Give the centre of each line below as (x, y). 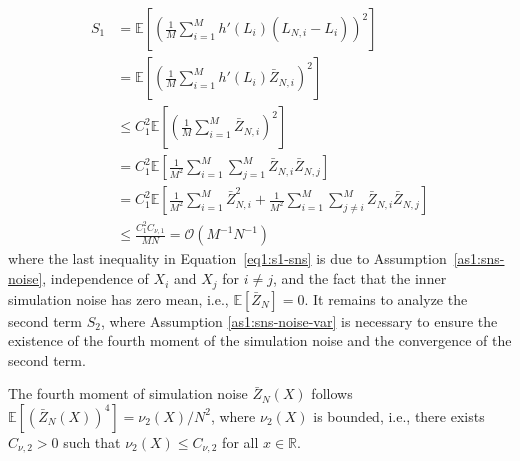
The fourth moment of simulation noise (128, 393)
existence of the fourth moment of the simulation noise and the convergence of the (260, 340)
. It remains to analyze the (386, 298)
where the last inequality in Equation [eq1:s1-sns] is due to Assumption (227, 258)
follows (332, 393)
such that (92, 441)
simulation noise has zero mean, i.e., (118, 298)
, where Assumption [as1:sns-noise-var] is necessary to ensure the (299, 320)
